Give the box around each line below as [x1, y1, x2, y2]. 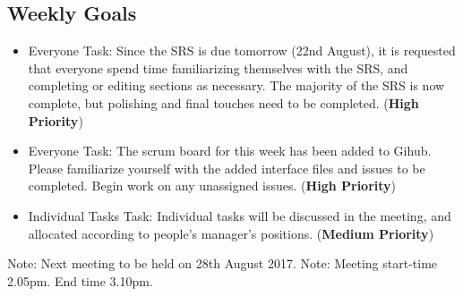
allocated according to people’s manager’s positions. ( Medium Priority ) [28, 224, 434, 242]
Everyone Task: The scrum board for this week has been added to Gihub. [28, 141, 432, 160]
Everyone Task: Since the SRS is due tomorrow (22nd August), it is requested [28, 41, 456, 60]
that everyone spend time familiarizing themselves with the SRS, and [28, 58, 408, 77]
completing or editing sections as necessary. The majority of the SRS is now [28, 76, 445, 95]
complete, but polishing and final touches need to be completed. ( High [28, 93, 419, 112]
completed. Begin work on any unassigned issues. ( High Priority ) [28, 176, 397, 195]
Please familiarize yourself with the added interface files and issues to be [28, 158, 425, 177]
